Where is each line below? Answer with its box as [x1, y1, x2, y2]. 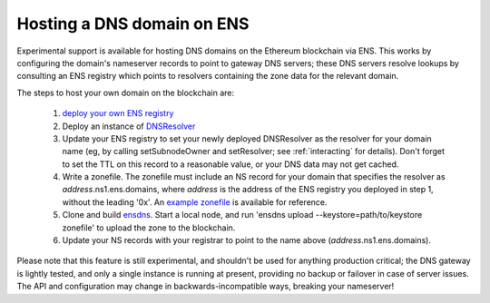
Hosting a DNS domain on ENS [16, 14, 250, 34]
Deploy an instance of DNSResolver [62, 121, 196, 132]
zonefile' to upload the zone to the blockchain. [62, 222, 236, 233]
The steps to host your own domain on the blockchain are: [16, 87, 235, 98]
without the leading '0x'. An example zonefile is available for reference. [62, 196, 328, 208]
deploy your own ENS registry [62, 108, 174, 119]
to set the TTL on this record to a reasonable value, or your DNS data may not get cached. [62, 159, 399, 170]
